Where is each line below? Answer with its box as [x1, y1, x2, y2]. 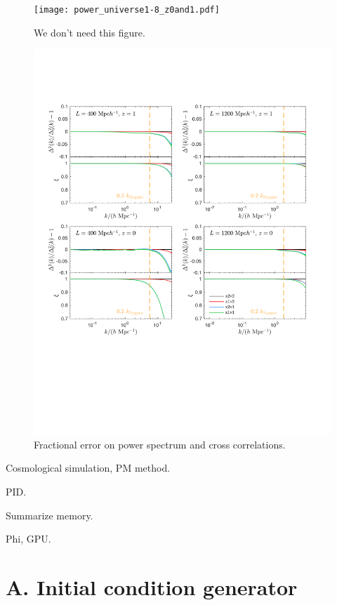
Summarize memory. [6, 507, 93, 522]
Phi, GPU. [6, 531, 51, 546]
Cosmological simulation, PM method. [6, 460, 171, 475]
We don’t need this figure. [34, 25, 145, 39]
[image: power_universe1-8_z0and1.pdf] [34, 5, 220, 15]
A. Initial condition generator [6, 572, 298, 601]
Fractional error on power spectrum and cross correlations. [34, 437, 286, 451]
